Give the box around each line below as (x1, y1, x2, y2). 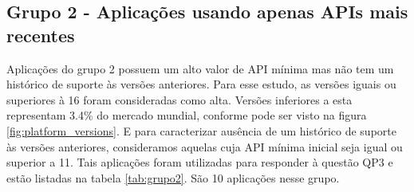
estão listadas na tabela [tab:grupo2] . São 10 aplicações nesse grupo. (6, 169, 340, 186)
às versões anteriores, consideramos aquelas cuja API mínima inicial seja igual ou (6, 138, 403, 155)
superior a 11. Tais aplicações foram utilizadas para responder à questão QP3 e (6, 154, 393, 170)
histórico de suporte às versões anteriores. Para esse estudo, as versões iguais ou (6, 76, 396, 92)
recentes (6, 22, 75, 47)
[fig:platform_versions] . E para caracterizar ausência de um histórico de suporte (6, 122, 396, 139)
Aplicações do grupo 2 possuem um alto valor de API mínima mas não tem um (6, 60, 394, 76)
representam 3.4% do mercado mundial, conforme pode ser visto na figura (6, 107, 367, 123)
